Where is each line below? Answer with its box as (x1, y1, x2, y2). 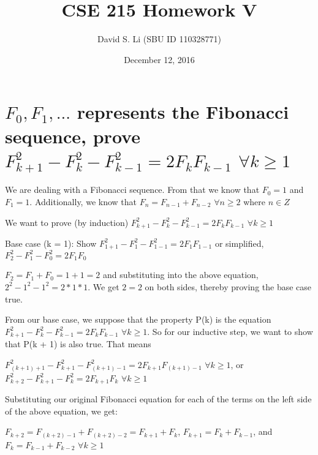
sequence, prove (5, 123, 140, 148)
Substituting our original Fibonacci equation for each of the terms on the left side (5, 393, 312, 405)
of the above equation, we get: (5, 404, 118, 417)
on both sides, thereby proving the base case (145, 280, 312, 293)
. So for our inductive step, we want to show (147, 325, 313, 337)
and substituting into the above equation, (102, 268, 259, 281)
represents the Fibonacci (77, 99, 289, 124)
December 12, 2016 (124, 53, 195, 66)
